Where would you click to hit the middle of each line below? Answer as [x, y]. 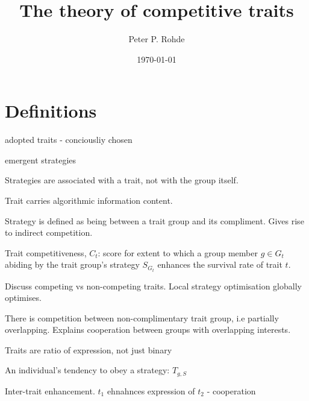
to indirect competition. [49, 232]
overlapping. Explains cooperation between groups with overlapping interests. [148, 330]
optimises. [23, 298]
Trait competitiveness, [46, 252]
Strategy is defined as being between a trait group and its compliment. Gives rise [154, 220]
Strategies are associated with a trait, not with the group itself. [122, 180]
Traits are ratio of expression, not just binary [89, 349]
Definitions [51, 111]
